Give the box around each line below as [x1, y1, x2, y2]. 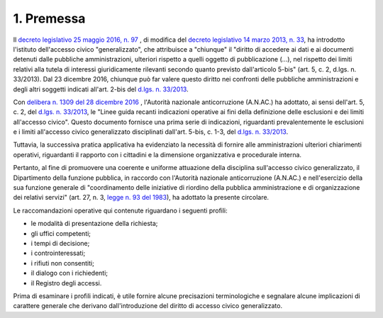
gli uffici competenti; [30, 229, 91, 237]
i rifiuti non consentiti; [30, 259, 95, 267]
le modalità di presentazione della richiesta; [30, 220, 158, 228]
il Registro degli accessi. [30, 278, 102, 287]
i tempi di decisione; [30, 239, 90, 247]
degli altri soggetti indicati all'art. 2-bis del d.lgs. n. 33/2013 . [13, 85, 189, 93]
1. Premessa [13, 11, 86, 26]
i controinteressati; [30, 249, 86, 258]
